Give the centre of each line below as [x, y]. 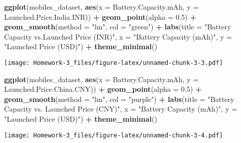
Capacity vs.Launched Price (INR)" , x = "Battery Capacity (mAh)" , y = [118, 36]
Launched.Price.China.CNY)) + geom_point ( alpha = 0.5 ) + [103, 89]
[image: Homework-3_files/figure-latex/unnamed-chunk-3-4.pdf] [114, 135]
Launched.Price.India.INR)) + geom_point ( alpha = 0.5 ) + [100, 16]
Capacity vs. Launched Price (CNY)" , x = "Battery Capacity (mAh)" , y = [121, 109]
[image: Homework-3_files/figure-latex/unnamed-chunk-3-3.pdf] [114, 63]
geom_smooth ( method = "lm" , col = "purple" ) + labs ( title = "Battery [119, 99]
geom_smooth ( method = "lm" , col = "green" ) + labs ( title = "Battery [118, 27]
